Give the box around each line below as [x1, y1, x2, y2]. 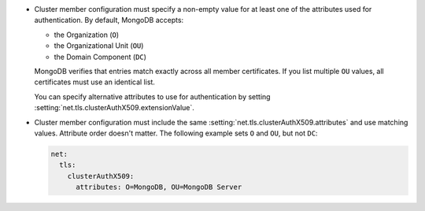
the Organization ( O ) [54, 30, 120, 39]
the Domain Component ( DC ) [54, 52, 147, 61]
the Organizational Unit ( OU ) [54, 41, 144, 50]
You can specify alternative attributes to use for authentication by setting [34, 91, 271, 102]
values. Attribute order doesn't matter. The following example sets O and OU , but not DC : [34, 128, 318, 138]
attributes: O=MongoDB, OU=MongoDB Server [76, 183, 242, 192]
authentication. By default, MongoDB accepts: [34, 16, 184, 25]
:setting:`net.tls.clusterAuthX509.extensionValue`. [34, 103, 194, 113]
